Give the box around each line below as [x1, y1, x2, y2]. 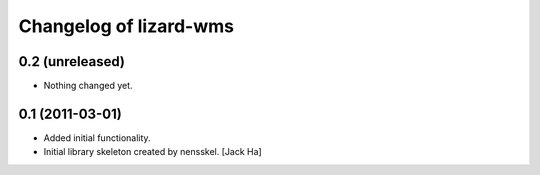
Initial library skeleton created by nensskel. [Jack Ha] [43, 146, 262, 158]
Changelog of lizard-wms [18, 15, 235, 37]
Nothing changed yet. [43, 80, 134, 92]
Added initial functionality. [43, 131, 151, 144]
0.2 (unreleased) [18, 53, 125, 70]
